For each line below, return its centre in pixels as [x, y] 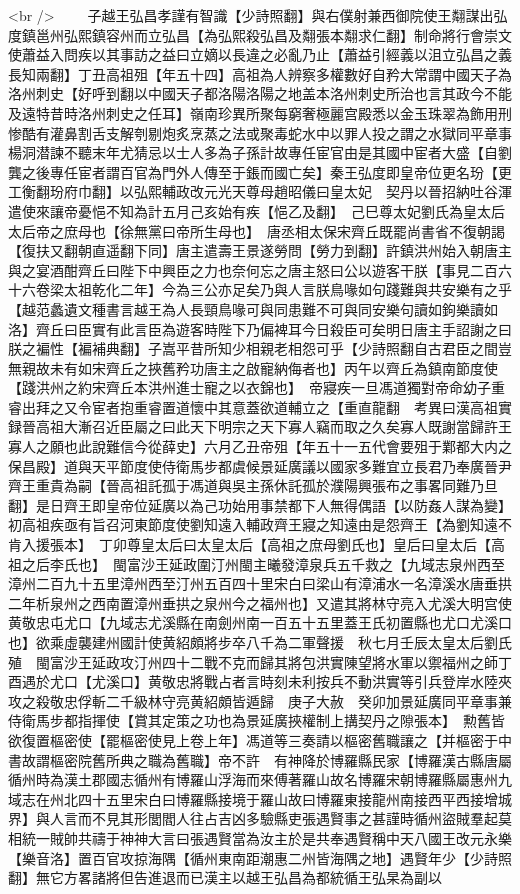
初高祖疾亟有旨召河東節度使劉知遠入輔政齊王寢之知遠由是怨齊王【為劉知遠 [253, 524]
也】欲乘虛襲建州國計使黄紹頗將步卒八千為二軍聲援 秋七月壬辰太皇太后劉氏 [260, 642]
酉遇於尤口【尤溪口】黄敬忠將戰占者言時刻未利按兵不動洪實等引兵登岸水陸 [253, 681]
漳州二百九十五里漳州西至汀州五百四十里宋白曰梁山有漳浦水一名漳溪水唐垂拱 [260, 583]
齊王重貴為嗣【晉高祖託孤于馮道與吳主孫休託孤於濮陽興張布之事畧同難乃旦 [253, 485]
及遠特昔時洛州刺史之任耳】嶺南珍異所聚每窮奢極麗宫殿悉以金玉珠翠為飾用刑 [260, 112]
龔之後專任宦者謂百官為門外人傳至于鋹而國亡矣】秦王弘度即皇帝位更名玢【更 [260, 171]
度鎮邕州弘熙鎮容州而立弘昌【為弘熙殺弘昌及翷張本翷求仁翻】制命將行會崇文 [260, 34]
